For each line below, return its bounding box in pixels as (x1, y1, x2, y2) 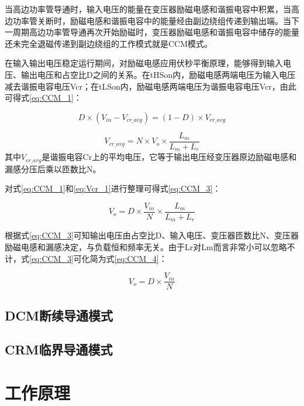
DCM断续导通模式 (5, 306, 113, 324)
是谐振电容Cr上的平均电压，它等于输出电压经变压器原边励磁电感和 (42, 151, 297, 163)
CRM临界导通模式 (5, 340, 113, 359)
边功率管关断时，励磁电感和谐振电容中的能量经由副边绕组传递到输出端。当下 (5, 14, 299, 26)
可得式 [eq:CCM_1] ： (5, 91, 82, 104)
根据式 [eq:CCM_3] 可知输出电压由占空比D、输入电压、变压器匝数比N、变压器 (5, 229, 299, 241)
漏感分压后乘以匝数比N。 (5, 162, 101, 175)
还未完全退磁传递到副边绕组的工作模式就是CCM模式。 (5, 37, 213, 49)
